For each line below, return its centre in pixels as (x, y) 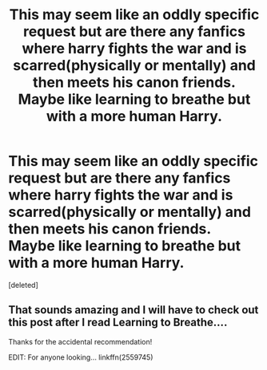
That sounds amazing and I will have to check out (133, 310)
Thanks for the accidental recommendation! (80, 341)
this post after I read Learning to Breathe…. (118, 323)
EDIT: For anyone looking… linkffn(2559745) (81, 357)
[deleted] (23, 285)
